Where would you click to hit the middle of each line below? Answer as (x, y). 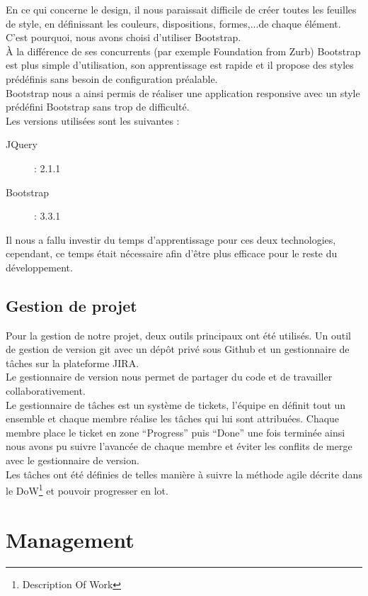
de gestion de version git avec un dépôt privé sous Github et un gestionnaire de (178, 349)
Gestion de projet (71, 305)
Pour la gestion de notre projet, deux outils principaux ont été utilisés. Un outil (178, 335)
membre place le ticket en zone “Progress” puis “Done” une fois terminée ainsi (176, 432)
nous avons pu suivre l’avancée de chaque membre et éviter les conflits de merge (179, 446)
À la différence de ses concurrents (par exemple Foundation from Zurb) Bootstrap (183, 51)
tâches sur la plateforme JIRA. (73, 362)
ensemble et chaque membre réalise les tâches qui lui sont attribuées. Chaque (173, 418)
